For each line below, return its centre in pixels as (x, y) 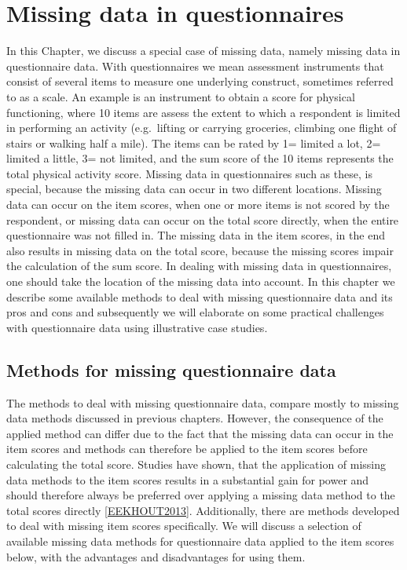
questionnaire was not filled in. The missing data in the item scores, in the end (196, 235)
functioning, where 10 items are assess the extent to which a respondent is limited (203, 112)
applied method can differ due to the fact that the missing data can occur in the (200, 433)
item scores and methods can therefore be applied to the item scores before (187, 449)
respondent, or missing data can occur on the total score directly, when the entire (203, 219)
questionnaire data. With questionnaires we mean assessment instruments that (195, 66)
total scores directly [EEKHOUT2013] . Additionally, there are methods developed (203, 510)
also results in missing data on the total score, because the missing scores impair (200, 250)
